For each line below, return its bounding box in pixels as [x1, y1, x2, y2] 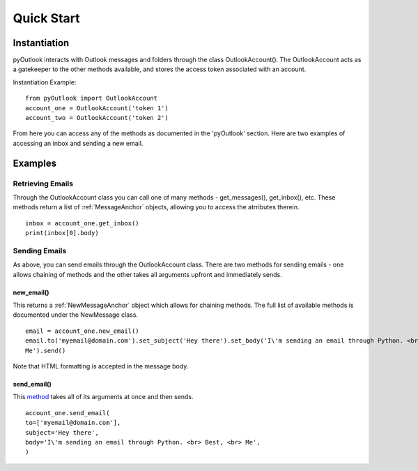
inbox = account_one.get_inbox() [25, 219, 139, 227]
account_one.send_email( [25, 409, 110, 417]
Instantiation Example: [13, 77, 77, 87]
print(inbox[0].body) [25, 229, 99, 237]
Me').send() [25, 346, 66, 354]
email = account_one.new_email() [25, 327, 139, 335]
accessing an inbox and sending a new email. [13, 139, 144, 147]
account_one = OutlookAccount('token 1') [25, 104, 169, 112]
